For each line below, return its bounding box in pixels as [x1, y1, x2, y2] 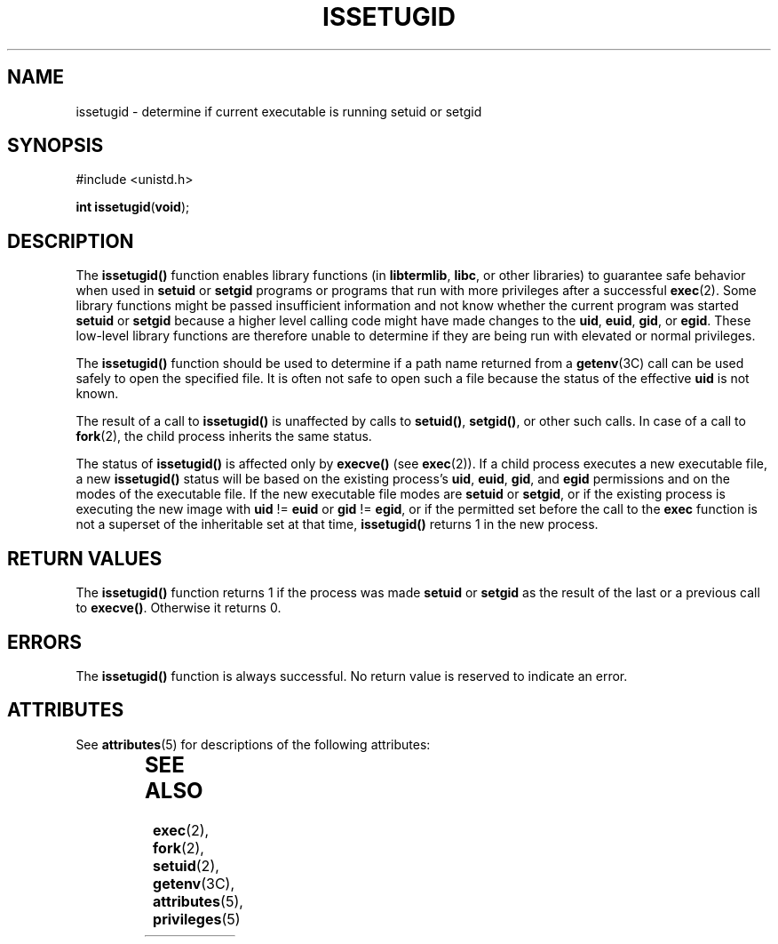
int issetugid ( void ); [75, 199, 190, 215]
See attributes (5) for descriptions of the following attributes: [75, 736, 431, 752]
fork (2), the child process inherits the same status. [75, 428, 372, 444]
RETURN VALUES [7, 547, 163, 570]
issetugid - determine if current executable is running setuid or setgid [75, 103, 482, 119]
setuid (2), [153, 856, 219, 875]
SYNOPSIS [7, 134, 104, 157]
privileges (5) [153, 909, 241, 928]
